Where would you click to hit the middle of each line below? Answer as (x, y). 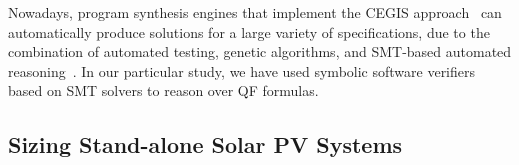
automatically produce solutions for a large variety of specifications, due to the (249, 31)
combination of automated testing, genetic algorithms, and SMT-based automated (260, 51)
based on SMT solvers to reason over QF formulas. (163, 90)
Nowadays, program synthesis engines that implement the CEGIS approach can (255, 12)
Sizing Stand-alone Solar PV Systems (205, 144)
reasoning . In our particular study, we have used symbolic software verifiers (242, 70)
